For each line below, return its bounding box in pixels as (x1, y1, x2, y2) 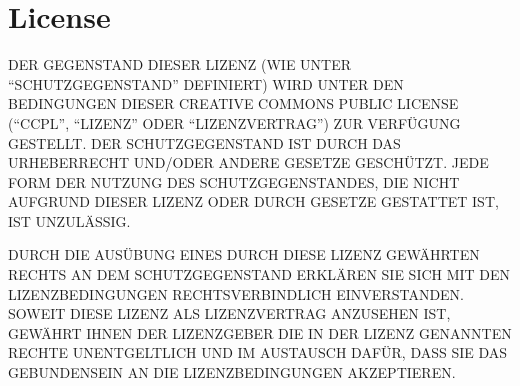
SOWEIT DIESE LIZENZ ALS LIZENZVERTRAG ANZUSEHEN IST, (8, 303, 451, 324)
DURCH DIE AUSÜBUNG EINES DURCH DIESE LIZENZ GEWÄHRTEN (8, 244, 480, 265)
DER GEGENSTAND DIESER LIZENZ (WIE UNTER (8, 54, 352, 75)
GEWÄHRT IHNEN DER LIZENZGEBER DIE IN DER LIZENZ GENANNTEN (8, 322, 512, 343)
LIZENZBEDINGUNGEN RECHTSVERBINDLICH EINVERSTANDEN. (8, 283, 465, 304)
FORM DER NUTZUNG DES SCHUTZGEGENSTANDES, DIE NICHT (8, 171, 460, 192)
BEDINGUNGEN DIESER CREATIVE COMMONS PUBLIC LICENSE (8, 93, 459, 114)
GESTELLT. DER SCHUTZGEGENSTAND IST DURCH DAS (8, 132, 401, 153)
